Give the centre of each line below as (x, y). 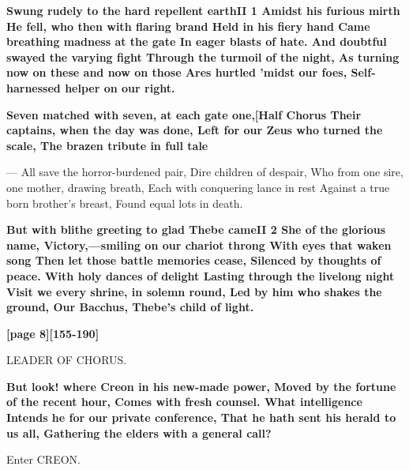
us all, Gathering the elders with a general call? (139, 432)
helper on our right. (120, 87)
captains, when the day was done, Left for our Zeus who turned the (195, 130)
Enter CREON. (43, 459)
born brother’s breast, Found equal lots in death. (125, 203)
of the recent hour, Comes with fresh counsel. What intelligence (184, 402)
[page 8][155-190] (53, 333)
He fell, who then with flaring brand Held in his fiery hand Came (188, 26)
